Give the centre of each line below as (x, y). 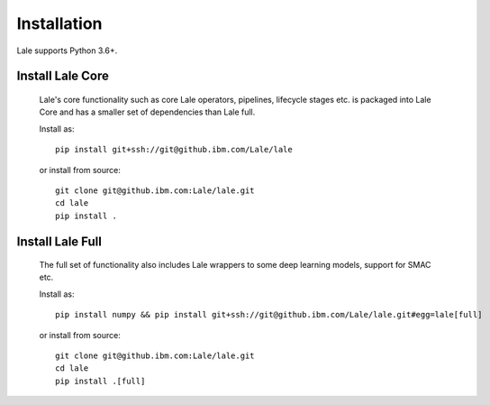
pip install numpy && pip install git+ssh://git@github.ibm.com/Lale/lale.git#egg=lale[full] (269, 315)
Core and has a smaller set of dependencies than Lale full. (147, 112)
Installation (59, 23)
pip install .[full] (100, 381)
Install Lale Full (59, 241)
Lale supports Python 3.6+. (67, 51)
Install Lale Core (63, 76)
